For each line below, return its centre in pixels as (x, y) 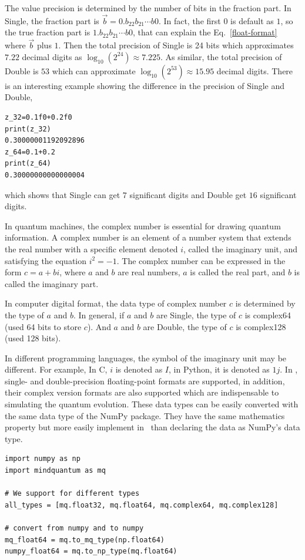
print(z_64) (28, 164)
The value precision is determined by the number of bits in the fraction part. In (148, 8)
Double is (22, 70)
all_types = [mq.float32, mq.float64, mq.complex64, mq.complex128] (142, 505)
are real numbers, (149, 272)
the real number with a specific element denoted (91, 248)
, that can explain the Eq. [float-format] (205, 32)
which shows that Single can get (63, 194)
